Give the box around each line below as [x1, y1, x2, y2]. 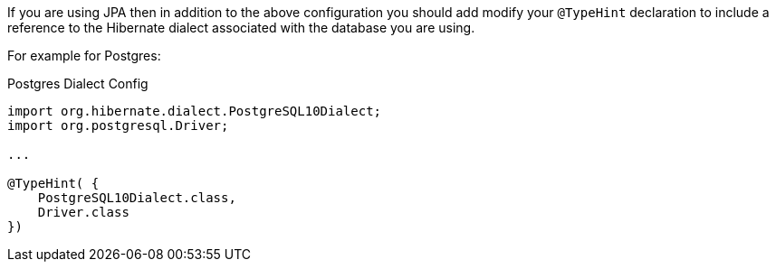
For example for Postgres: [7, 48, 161, 63]
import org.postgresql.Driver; [7, 118, 229, 133]
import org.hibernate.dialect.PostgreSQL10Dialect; [7, 104, 382, 118]
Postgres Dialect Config [7, 76, 148, 91]
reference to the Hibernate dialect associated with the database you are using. [7, 20, 475, 35]
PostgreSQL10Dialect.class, [37, 190, 236, 205]
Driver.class [37, 205, 129, 219]
